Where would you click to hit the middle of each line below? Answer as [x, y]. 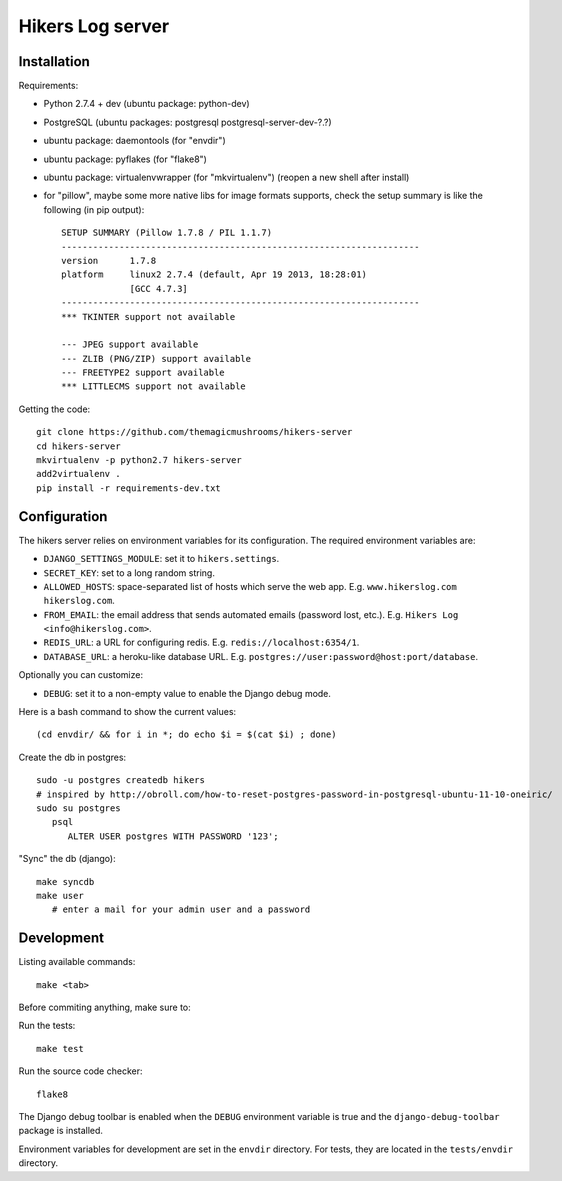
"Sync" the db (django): [67, 859]
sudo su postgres [78, 808]
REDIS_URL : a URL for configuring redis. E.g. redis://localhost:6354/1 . [201, 642]
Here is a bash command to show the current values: [127, 712]
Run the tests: [47, 1026]
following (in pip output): [94, 209]
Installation [54, 61]
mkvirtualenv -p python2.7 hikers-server [139, 460]
